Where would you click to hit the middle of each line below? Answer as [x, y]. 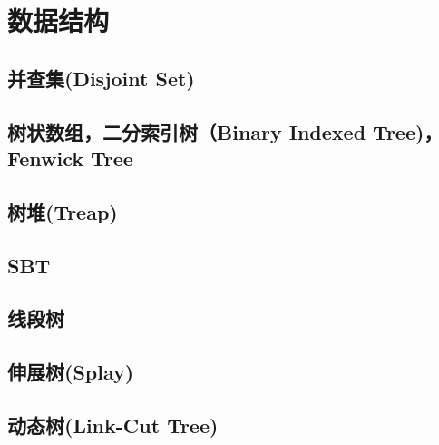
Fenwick [45, 158]
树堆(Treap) [63, 211]
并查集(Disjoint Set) [101, 78]
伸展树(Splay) [71, 372]
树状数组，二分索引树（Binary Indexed [187, 131]
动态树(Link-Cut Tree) [113, 425]
